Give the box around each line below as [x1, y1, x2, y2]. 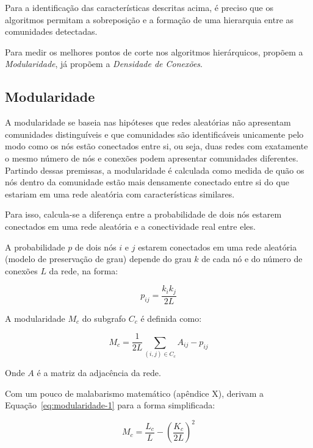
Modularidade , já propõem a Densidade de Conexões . [5, 57, 203, 70]
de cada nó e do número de [201, 252, 303, 265]
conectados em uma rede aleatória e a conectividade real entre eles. [5, 219, 256, 232]
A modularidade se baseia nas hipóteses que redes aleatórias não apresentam [5, 116, 291, 129]
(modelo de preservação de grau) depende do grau [5, 252, 192, 265]
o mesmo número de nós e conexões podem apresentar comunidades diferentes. [5, 151, 298, 164]
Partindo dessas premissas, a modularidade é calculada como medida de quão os [5, 163, 304, 176]
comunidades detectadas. [5, 25, 98, 38]
